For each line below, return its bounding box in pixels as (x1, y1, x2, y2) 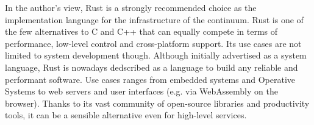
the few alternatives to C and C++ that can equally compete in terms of (5, 25, 278, 38)
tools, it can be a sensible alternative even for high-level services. (5, 109, 247, 121)
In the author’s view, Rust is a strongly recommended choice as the (5, 1, 257, 13)
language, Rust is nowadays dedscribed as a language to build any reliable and (5, 60, 298, 73)
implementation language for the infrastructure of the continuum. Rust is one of (5, 13, 304, 26)
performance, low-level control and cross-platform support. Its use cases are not (5, 37, 302, 49)
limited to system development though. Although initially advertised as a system (5, 49, 307, 62)
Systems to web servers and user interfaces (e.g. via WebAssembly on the (5, 85, 278, 98)
